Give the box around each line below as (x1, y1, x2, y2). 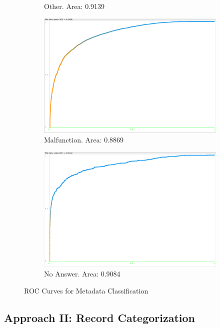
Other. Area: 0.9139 (44, 1, 105, 11)
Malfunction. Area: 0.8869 (44, 134, 124, 145)
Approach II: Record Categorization (4, 309, 195, 325)
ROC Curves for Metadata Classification (24, 285, 148, 295)
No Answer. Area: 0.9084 (44, 268, 120, 278)
